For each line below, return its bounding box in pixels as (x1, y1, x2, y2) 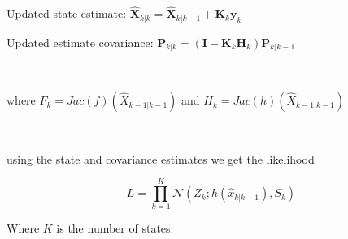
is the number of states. (56, 220, 174, 237)
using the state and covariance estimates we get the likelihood (7, 150, 315, 167)
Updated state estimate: (7, 5, 127, 22)
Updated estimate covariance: (7, 33, 154, 50)
